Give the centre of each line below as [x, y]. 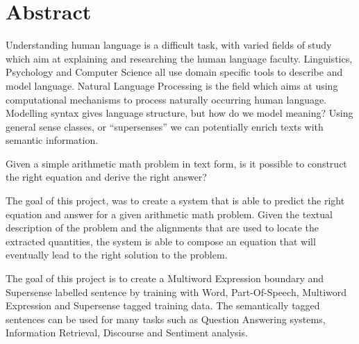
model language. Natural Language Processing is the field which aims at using [172, 85]
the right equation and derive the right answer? [106, 177]
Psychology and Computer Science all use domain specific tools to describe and [174, 72]
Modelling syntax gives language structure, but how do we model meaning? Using [179, 113]
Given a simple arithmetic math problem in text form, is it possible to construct [176, 163]
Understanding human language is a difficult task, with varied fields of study [169, 45]
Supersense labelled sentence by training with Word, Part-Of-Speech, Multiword [176, 292]
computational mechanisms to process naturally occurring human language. [166, 99]
